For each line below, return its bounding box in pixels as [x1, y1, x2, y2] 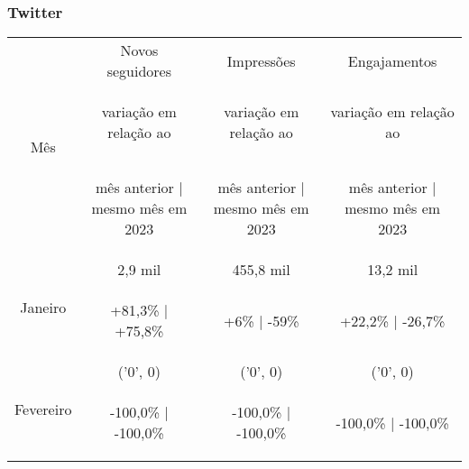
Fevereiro [14, 399, 72, 420]
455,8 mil [232, 259, 290, 280]
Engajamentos [347, 50, 437, 71]
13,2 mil [367, 259, 418, 280]
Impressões [226, 50, 296, 71]
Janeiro [20, 297, 67, 318]
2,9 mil [117, 259, 161, 280]
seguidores [106, 60, 171, 82]
